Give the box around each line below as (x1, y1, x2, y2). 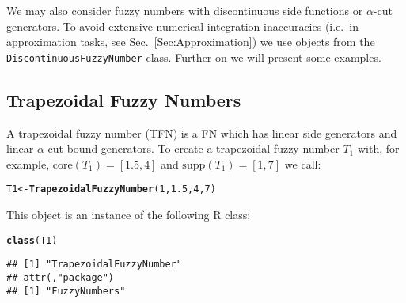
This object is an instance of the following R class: (6, 206, 251, 223)
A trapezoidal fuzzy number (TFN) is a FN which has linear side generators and (6, 124, 397, 141)
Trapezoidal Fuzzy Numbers (6, 87, 241, 112)
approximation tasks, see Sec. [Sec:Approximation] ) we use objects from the (6, 33, 375, 50)
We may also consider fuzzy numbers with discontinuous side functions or (6, 2, 363, 18)
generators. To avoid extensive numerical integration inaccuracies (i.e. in (6, 17, 359, 34)
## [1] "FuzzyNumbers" (6, 285, 126, 297)
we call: (284, 155, 321, 172)
